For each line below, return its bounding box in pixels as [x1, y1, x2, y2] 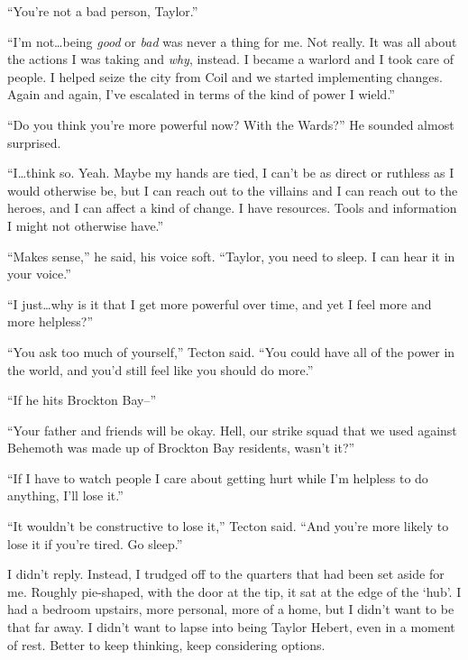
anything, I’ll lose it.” [7, 486, 124, 505]
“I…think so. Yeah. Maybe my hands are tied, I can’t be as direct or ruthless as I [7, 163, 454, 182]
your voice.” [7, 264, 71, 283]
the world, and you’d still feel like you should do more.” [7, 360, 314, 379]
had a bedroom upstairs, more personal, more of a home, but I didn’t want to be [7, 600, 454, 619]
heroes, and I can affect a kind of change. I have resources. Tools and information [7, 198, 457, 217]
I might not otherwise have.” [7, 215, 164, 234]
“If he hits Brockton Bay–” [7, 390, 156, 409]
